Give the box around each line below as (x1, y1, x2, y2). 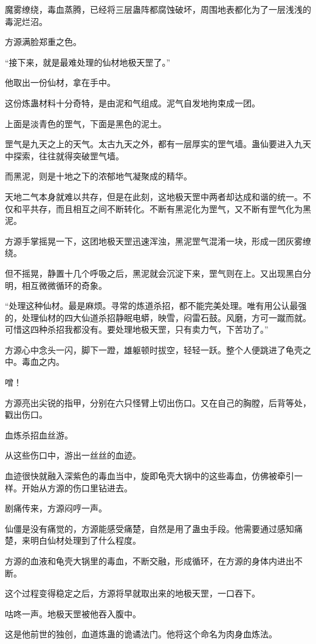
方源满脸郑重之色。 (5, 35, 81, 48)
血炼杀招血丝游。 (5, 428, 73, 441)
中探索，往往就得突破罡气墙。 (5, 149, 124, 162)
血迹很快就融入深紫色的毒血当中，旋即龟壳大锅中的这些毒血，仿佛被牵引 (5, 469, 294, 482)
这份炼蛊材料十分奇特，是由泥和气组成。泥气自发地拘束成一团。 (5, 96, 260, 109)
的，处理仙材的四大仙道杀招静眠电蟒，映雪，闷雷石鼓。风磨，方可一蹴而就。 (5, 311, 311, 324)
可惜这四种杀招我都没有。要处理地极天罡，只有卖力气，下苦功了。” (5, 323, 269, 336)
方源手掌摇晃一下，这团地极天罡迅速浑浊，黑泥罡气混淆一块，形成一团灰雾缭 (5, 234, 311, 247)
